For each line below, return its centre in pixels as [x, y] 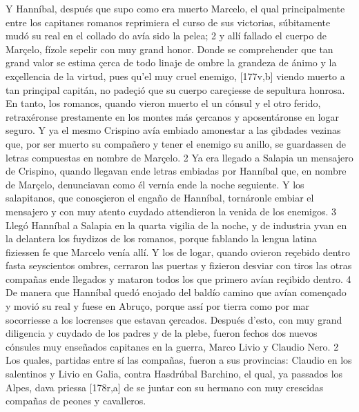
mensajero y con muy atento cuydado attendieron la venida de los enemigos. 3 [171, 211]
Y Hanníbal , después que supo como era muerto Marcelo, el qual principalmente [175, 8]
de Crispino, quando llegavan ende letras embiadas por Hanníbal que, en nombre [176, 171]
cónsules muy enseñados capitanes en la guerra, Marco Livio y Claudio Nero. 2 [172, 346]
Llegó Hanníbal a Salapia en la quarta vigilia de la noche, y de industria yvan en [176, 225]
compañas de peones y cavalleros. [76, 401]
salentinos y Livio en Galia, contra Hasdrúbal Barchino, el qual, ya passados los [174, 374]
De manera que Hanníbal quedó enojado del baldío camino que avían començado [176, 292]
